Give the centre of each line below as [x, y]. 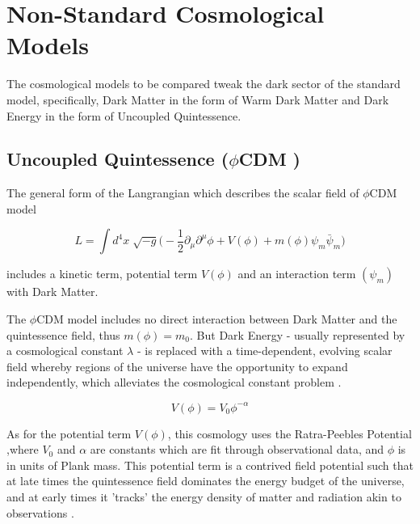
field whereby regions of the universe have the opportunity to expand [177, 366]
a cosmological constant [65, 351]
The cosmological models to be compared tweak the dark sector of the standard [204, 84]
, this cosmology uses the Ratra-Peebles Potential [290, 433]
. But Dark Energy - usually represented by [298, 334]
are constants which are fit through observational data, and [237, 449]
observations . [40, 512]
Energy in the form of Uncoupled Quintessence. [124, 115]
